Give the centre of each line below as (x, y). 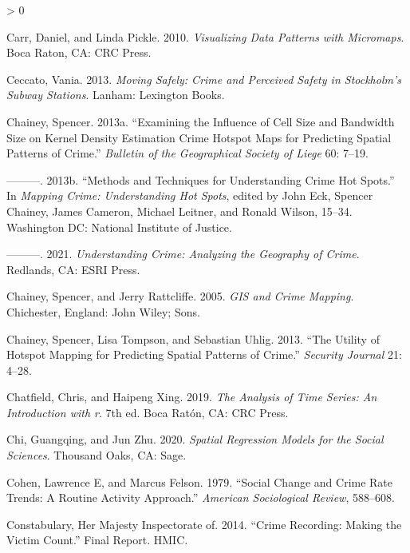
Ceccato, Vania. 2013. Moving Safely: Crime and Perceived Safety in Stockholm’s (204, 79)
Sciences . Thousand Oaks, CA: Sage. (97, 455)
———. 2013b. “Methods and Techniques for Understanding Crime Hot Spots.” (201, 179)
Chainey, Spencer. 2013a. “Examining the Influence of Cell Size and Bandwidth (201, 121)
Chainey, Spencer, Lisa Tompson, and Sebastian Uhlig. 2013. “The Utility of (193, 338)
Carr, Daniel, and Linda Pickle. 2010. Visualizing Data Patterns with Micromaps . (205, 36)
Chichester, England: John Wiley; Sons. (103, 311)
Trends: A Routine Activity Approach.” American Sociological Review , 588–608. (201, 497)
